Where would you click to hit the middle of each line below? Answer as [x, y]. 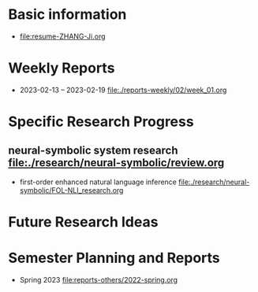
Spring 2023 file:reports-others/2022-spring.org [99, 280]
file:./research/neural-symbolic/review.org [116, 163]
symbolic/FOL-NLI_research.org [71, 190]
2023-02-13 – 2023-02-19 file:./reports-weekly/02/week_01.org [123, 90]
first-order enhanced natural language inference [98, 182]
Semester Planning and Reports [114, 258]
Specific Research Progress [101, 122]
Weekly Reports [62, 68]
